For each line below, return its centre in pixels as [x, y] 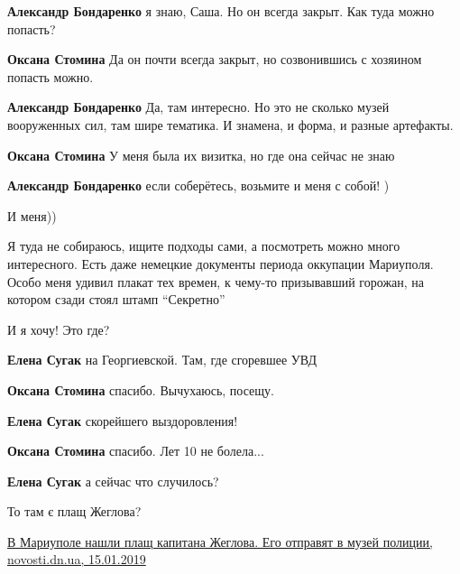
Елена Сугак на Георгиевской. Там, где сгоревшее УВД [162, 360]
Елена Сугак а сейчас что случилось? [113, 481]
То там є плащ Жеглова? [74, 511]
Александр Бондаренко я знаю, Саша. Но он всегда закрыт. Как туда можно [221, 11]
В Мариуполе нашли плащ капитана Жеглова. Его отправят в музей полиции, [220, 541]
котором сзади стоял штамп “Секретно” [116, 299]
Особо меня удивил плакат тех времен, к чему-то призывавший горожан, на [216, 281]
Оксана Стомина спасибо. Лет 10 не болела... [136, 451]
